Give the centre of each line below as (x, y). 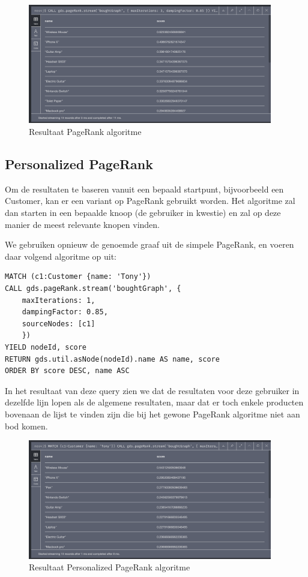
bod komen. (26, 426)
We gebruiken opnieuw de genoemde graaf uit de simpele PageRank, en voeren (149, 244)
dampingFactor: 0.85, (65, 312)
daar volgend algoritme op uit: (61, 256)
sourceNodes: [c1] (59, 324)
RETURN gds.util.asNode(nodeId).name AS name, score (112, 359)
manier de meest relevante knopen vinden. (82, 224)
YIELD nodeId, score (46, 347)
